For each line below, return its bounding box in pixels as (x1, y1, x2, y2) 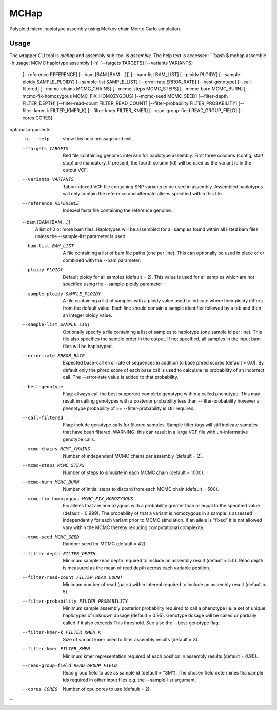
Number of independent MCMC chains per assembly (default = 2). (63, 452, 203, 459)
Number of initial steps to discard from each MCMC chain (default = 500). (63, 486, 219, 492)
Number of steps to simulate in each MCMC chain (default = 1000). (63, 469, 205, 476)
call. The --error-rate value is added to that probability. (63, 374, 179, 380)
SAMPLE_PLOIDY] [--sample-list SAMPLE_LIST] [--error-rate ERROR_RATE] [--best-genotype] (36, 79, 237, 85)
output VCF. (63, 167, 88, 173)
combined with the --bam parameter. (63, 257, 141, 263)
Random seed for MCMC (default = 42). (63, 541, 147, 547)
